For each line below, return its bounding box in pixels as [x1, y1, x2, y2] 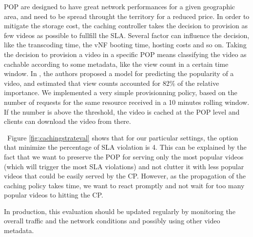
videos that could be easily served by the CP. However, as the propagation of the [4, 171, 246, 181]
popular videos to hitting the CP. [4, 190, 103, 200]
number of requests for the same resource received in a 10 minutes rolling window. [4, 97, 250, 107]
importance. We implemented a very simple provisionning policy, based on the [4, 87, 237, 98]
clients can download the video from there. [4, 116, 131, 126]
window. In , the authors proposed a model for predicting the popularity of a [4, 68, 234, 79]
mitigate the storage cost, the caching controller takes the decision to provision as [4, 20, 248, 31]
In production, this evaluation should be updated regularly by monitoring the [4, 206, 235, 216]
